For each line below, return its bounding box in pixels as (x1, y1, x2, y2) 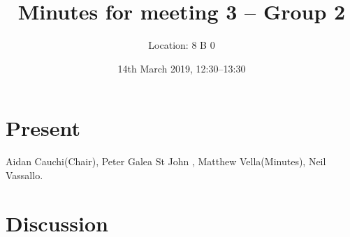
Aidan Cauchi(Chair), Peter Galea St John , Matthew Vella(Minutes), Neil (6, 154, 326, 169)
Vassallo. (6, 167, 43, 182)
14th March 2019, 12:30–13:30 (117, 61, 246, 75)
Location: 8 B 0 (148, 38, 215, 52)
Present (6, 114, 81, 142)
